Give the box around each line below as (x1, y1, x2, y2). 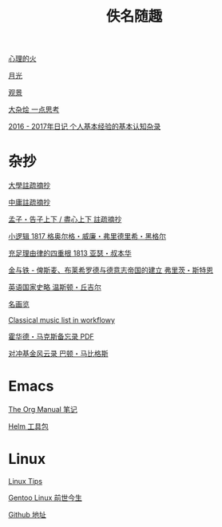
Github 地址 (8, 510, 46, 519)
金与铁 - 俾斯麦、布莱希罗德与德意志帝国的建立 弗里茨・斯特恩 (8, 265, 214, 275)
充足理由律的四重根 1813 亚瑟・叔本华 (8, 248, 132, 258)
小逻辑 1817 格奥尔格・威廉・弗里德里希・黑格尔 (8, 232, 166, 241)
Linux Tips (8, 477, 42, 485)
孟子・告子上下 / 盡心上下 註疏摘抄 (8, 215, 122, 224)
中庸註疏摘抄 (8, 197, 50, 208)
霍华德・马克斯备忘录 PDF (8, 332, 94, 342)
